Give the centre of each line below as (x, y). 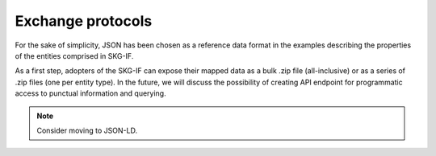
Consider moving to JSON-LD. (87, 130)
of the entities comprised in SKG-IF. (74, 55)
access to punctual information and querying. (90, 93)
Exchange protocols (84, 21)
